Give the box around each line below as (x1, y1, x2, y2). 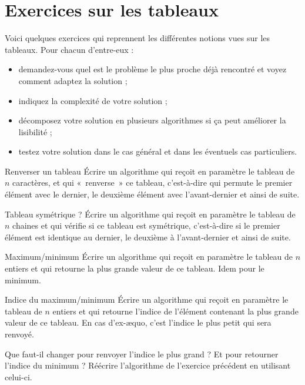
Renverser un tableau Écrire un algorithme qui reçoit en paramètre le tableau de (5, 165, 295, 177)
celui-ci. (5, 370, 32, 383)
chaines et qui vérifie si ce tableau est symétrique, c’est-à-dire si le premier (12, 219, 280, 232)
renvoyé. (5, 328, 34, 340)
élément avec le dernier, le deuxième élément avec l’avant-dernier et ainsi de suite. (5, 188, 300, 200)
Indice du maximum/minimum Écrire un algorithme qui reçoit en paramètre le (5, 293, 289, 306)
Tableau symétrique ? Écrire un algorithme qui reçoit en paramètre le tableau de (5, 207, 296, 220)
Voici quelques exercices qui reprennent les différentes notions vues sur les (5, 32, 270, 44)
